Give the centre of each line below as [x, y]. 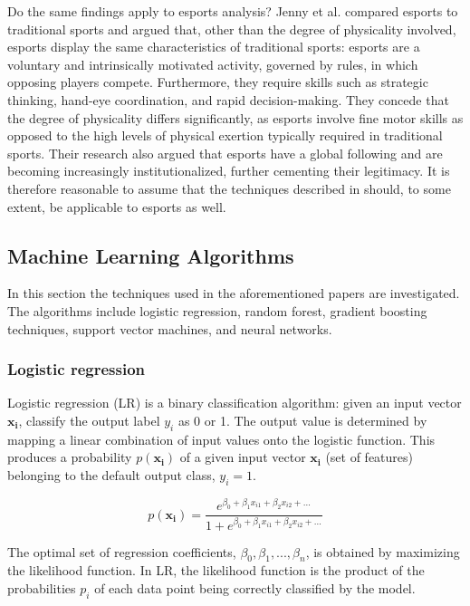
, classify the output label [89, 420]
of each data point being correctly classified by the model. [255, 587]
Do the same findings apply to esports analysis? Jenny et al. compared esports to [233, 11]
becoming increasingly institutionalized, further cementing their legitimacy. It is [229, 171]
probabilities [42, 587]
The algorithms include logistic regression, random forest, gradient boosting [217, 310]
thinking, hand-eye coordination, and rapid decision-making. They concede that [228, 99]
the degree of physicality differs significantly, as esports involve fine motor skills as [235, 117]
